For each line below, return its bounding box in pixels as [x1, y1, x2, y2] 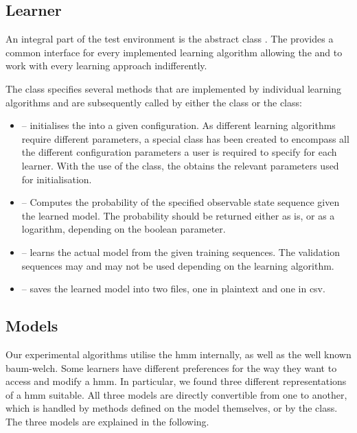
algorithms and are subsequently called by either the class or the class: [5, 95, 302, 109]
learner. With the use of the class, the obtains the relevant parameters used [21, 158, 339, 172]
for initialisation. [21, 172, 92, 186]
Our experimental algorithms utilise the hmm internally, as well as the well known [5, 347, 352, 361]
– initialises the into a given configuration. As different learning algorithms [21, 118, 336, 132]
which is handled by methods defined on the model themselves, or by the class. [5, 401, 338, 415]
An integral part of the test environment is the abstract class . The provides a [5, 32, 334, 46]
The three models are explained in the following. [5, 414, 209, 428]
